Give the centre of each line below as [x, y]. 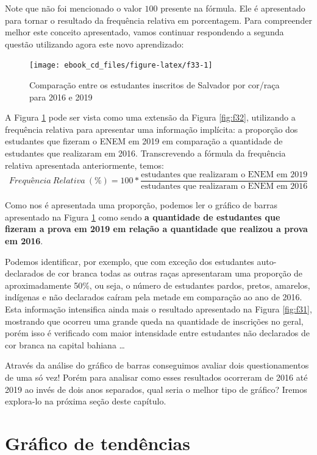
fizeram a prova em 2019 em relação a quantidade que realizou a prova [156, 229]
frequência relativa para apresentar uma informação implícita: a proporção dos [151, 129]
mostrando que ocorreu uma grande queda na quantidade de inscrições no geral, [154, 321]
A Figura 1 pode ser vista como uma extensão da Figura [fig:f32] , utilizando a [150, 117]
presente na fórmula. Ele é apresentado [233, 8]
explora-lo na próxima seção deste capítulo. [86, 401]
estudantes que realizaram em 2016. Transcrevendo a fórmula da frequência [145, 153]
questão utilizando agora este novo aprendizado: [94, 44]
